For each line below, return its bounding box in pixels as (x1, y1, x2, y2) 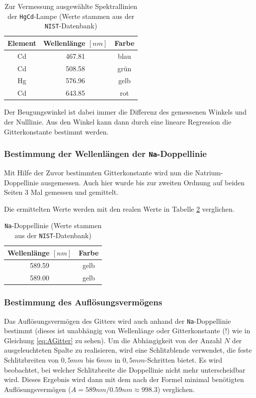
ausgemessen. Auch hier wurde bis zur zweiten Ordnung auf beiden (41, 177, 245, 187)
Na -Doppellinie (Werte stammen (4, 220, 102, 231)
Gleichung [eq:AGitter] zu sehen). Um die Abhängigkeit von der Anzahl (4, 335, 222, 345)
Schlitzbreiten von (4, 355, 59, 365)
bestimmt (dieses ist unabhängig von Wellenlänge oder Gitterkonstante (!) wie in (4, 325, 251, 336)
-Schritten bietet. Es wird (145, 355, 223, 365)
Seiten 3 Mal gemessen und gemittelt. (4, 187, 118, 197)
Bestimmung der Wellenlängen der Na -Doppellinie (4, 147, 207, 160)
